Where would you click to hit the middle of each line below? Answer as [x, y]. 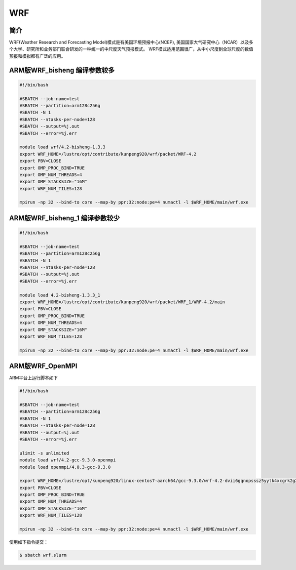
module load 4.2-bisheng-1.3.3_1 [60, 295]
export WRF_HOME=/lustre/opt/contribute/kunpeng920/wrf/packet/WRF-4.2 [108, 154]
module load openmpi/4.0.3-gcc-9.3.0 [65, 467]
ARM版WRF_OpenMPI [43, 366]
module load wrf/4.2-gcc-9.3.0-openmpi [68, 460]
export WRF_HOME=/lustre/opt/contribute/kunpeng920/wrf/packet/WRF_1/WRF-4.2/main [122, 302]
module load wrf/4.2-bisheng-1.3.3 [62, 147]
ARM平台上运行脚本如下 [34, 378]
